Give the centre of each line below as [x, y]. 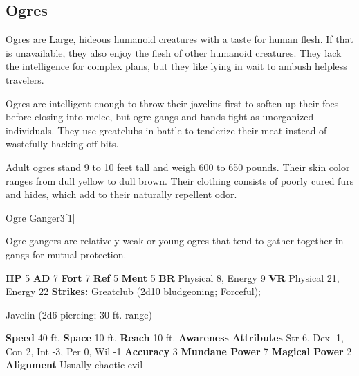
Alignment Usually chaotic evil [74, 365]
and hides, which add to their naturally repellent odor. [121, 194]
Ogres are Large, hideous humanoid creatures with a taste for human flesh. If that [179, 39]
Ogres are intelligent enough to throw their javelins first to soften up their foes [172, 103]
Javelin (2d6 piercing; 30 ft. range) [79, 314]
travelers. [25, 79]
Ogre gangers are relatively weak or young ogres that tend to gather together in [175, 241]
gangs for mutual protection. [66, 254]
